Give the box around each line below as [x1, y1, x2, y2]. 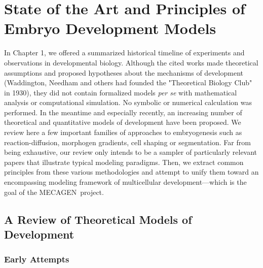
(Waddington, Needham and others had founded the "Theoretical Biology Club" [4, 77, 252, 88]
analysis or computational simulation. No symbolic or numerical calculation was [4, 97, 252, 108]
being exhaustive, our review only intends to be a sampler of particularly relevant [4, 147, 257, 157]
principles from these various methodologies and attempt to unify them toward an [4, 166, 259, 177]
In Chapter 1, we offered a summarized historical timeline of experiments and [4, 47, 245, 58]
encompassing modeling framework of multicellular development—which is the [4, 177, 247, 187]
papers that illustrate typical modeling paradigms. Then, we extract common [4, 156, 244, 167]
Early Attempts [4, 253, 69, 265]
